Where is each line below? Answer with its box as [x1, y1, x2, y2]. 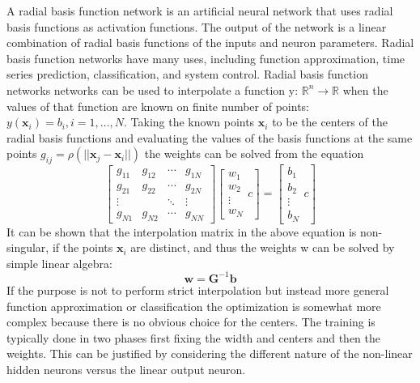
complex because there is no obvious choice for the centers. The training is [6, 313, 375, 330]
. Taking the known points [124, 113, 255, 130]
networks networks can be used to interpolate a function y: [6, 81, 299, 98]
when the [342, 81, 388, 98]
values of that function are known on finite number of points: [6, 97, 309, 114]
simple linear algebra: [6, 254, 112, 271]
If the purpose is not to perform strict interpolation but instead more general [6, 281, 389, 298]
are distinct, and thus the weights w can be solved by [130, 239, 395, 256]
